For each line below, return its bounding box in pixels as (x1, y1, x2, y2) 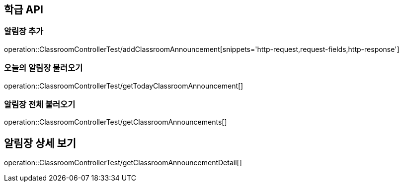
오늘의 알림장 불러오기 (4, 63, 83, 73)
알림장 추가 (4, 26, 44, 37)
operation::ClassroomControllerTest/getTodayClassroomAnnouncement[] (4, 81, 243, 90)
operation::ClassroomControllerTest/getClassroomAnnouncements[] (4, 118, 227, 127)
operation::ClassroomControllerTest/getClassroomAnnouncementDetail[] (4, 158, 242, 167)
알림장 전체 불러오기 (4, 99, 76, 109)
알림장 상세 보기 (4, 137, 77, 149)
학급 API (4, 3, 43, 16)
